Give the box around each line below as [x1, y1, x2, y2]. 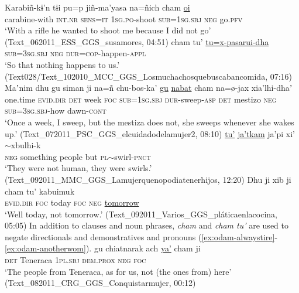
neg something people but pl [5, 150, 108, 162]
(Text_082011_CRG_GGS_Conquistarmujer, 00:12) [5, 277, 196, 289]
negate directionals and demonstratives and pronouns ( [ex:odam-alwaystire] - [5, 230, 278, 243]
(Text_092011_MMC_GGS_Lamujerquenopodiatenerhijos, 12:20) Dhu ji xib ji [5, 173, 291, 185]
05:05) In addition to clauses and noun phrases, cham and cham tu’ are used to [5, 219, 288, 231]
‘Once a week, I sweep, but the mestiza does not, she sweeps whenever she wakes [5, 115, 294, 128]
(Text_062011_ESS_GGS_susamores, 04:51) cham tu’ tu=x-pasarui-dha [5, 35, 269, 47]
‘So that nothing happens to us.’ [5, 58, 120, 70]
